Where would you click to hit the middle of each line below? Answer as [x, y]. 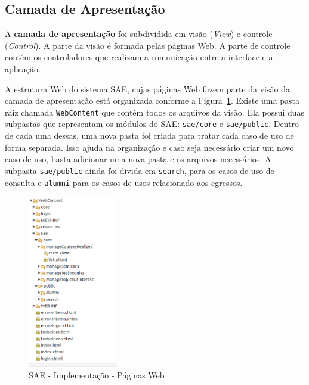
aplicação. [23, 68]
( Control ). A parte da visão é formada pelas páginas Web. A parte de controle [148, 45]
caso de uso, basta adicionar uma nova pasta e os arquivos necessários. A [138, 159]
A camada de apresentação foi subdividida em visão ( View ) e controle [139, 34]
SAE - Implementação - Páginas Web [97, 375]
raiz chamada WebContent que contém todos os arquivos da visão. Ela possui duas [155, 112]
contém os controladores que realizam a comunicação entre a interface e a [139, 57]
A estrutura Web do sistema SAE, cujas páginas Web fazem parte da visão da [147, 89]
